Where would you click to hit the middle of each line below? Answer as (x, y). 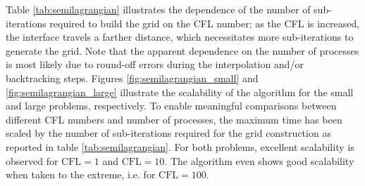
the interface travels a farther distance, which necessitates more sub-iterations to (180, 37)
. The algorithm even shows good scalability (259, 160)
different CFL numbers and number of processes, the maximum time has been (174, 119)
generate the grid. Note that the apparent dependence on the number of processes (182, 50)
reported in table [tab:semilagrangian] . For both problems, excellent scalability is (180, 146)
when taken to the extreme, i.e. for (81, 174)
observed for (32, 160)
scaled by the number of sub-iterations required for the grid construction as (168, 133)
